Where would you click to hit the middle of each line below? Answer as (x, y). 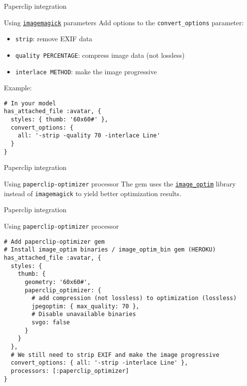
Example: (18, 88)
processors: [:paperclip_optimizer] (70, 371)
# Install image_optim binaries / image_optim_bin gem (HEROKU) (110, 250)
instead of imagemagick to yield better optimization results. (93, 193)
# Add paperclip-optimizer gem (54, 242)
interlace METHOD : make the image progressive (86, 71)
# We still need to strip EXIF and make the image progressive (115, 355)
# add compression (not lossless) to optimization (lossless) (134, 298)
